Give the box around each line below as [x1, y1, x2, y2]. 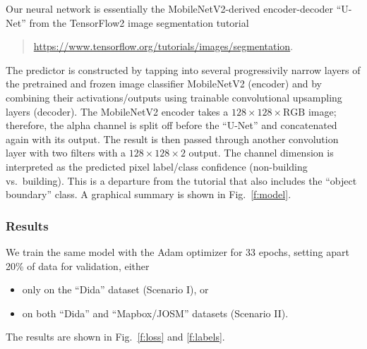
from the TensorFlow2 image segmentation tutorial [29, 15, 249, 30]
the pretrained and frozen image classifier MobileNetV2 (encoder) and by [6, 76, 322, 91]
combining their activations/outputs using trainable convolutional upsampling [6, 90, 342, 104]
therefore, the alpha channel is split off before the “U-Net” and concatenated [6, 118, 337, 133]
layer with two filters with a [6, 145, 126, 160]
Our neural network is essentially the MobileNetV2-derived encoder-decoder [6, 1, 334, 16]
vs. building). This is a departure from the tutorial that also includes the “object [6, 173, 357, 188]
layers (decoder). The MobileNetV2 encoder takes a [6, 104, 229, 118]
